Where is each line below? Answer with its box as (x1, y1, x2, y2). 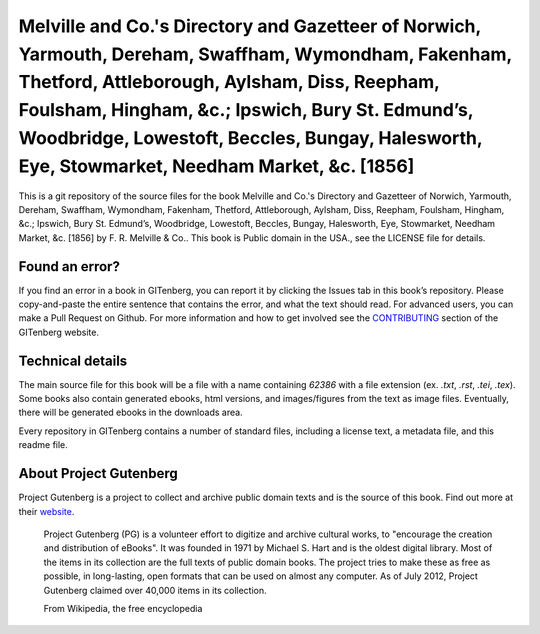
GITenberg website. (18, 326, 100, 338)
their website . (18, 505, 75, 517)
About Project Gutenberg (18, 465, 179, 482)
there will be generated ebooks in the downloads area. (18, 406, 244, 419)
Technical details (18, 352, 128, 369)
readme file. (18, 439, 69, 451)
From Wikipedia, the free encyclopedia (43, 602, 203, 614)
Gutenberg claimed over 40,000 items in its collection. (43, 584, 267, 596)
